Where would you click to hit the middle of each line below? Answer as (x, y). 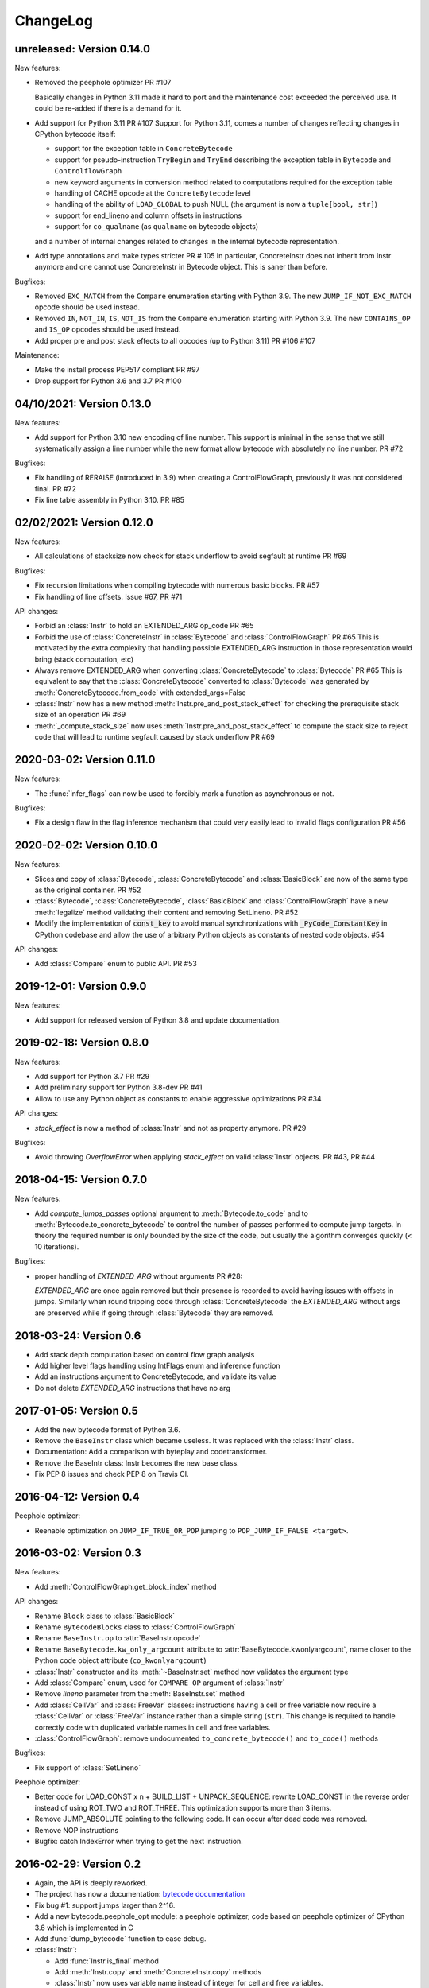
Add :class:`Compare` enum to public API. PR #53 (116, 964)
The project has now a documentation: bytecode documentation (140, 1894)
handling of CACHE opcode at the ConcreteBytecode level (153, 193)
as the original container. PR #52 (88, 890)
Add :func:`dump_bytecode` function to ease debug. (120, 1938)
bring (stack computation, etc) (84, 659)
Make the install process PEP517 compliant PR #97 (117, 370)
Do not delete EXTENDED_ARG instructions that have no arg (132, 1388)
